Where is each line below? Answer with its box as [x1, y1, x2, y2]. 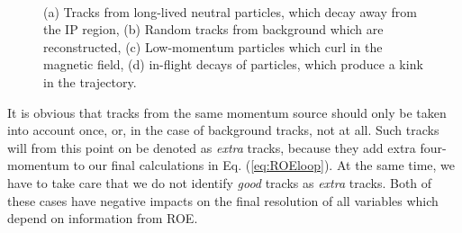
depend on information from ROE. [7, 209, 198, 228]
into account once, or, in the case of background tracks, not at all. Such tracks [7, 121, 439, 139]
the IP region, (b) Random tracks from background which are [43, 20, 384, 39]
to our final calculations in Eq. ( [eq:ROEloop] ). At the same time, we [73, 156, 456, 175]
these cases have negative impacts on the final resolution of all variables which [7, 191, 439, 210]
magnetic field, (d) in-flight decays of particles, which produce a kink [43, 55, 423, 74]
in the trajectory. [43, 72, 137, 91]
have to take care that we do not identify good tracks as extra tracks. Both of [7, 173, 432, 192]
